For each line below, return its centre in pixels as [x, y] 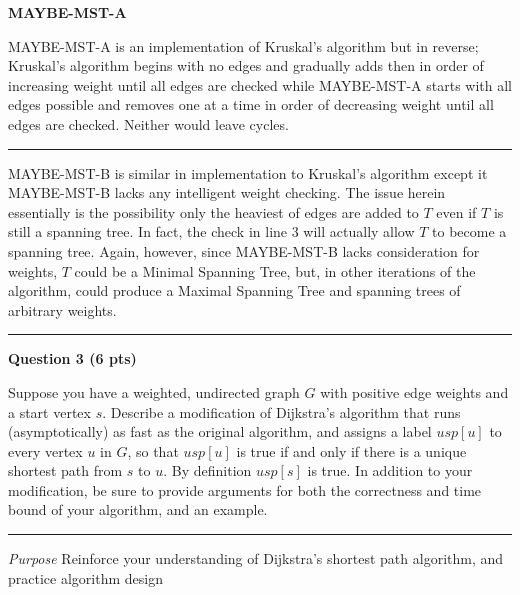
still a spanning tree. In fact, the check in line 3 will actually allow [211, 231]
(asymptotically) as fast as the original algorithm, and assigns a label [220, 431]
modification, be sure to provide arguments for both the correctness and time [245, 489]
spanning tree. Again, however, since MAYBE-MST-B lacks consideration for [244, 250]
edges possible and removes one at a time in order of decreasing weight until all [251, 104]
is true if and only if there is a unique [351, 450]
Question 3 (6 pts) [72, 358]
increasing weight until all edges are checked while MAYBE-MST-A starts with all [260, 84]
